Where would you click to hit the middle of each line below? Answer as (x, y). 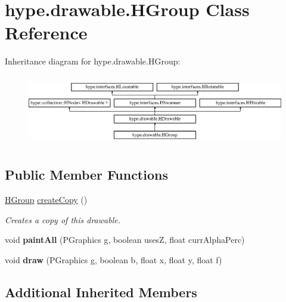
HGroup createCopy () (46, 200)
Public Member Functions (86, 175)
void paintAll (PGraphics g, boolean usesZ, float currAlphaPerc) (125, 240)
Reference (46, 33)
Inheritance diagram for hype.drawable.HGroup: (93, 61)
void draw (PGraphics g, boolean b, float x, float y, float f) (114, 260)
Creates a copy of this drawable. (63, 219)
